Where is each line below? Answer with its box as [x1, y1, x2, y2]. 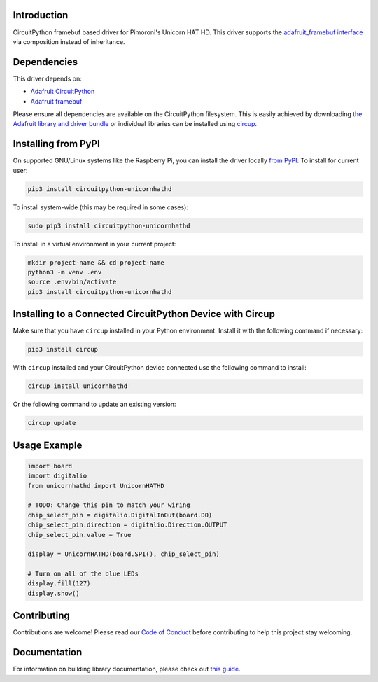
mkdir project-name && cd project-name [27, 258, 164, 266]
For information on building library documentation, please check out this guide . [13, 665, 241, 674]
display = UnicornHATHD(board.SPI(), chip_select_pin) [27, 550, 220, 558]
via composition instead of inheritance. [13, 37, 125, 46]
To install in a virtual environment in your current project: [13, 239, 176, 248]
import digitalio [27, 472, 87, 480]
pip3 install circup [27, 345, 98, 354]
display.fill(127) [27, 580, 91, 587]
